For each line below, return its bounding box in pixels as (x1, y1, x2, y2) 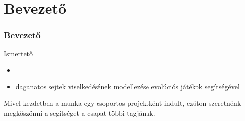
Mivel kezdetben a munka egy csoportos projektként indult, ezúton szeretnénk (4, 98, 241, 108)
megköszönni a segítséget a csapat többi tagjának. (4, 107, 155, 118)
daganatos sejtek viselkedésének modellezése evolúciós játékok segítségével (15, 81, 240, 91)
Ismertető (4, 48, 33, 58)
